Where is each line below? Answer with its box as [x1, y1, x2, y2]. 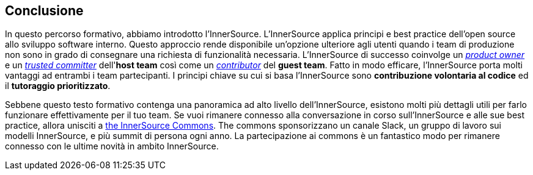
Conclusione [5, 3, 84, 18]
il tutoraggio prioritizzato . [5, 80, 111, 91]
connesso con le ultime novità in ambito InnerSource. [5, 141, 219, 152]
